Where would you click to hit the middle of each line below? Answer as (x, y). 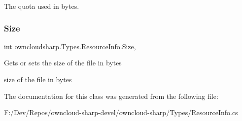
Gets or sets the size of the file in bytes (63, 63)
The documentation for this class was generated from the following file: (111, 96)
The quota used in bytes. (42, 6)
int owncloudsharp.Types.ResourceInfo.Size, (70, 46)
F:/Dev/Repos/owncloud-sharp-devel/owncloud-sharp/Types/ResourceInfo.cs (121, 112)
